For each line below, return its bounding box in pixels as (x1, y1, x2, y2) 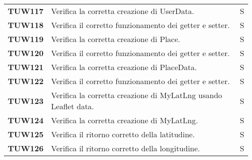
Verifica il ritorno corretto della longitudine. (51, 143, 200, 154)
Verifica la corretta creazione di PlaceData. (51, 61, 197, 73)
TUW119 (8, 33, 44, 44)
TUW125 (8, 129, 44, 140)
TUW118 (8, 19, 44, 30)
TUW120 (8, 47, 44, 58)
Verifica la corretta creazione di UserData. (51, 5, 194, 16)
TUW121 (8, 61, 44, 73)
